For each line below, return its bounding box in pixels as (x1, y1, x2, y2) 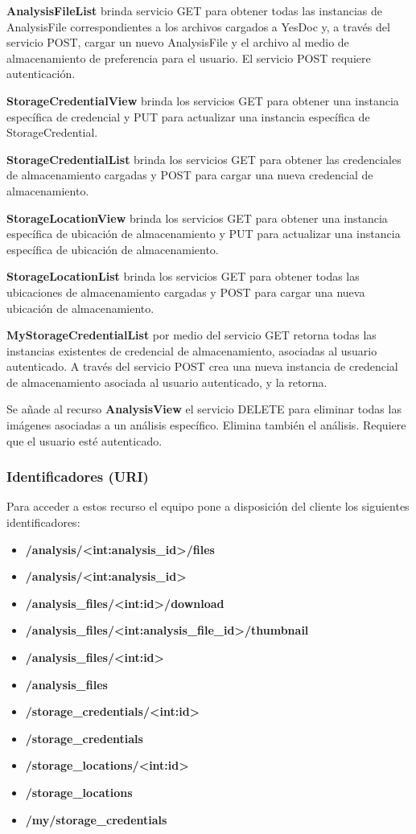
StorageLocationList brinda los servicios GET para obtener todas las (6, 268, 360, 285)
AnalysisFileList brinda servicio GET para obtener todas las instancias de (6, 2, 383, 18)
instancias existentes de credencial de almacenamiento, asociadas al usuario (6, 342, 377, 359)
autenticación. (6, 65, 76, 82)
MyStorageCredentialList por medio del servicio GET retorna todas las (6, 327, 377, 343)
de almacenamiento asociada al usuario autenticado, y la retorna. (6, 373, 327, 390)
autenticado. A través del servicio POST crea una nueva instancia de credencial (6, 358, 398, 375)
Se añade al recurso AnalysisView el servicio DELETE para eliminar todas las (6, 401, 402, 417)
